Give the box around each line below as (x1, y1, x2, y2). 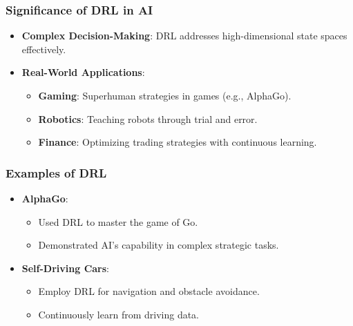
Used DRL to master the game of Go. (38, 214, 198, 229)
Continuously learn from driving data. (38, 307, 200, 321)
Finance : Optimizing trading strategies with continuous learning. (38, 135, 317, 149)
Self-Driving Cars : (21, 260, 109, 275)
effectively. (21, 41, 66, 56)
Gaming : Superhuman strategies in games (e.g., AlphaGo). (38, 88, 292, 102)
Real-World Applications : (21, 65, 145, 79)
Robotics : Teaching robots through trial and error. (38, 111, 258, 126)
